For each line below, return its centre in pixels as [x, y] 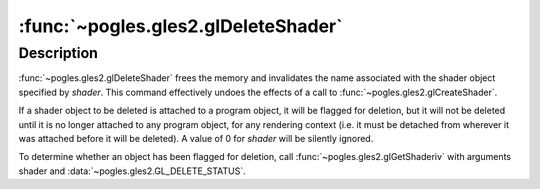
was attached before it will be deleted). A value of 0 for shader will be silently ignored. [196, 138]
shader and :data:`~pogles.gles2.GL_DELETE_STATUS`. [132, 171]
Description [58, 53]
